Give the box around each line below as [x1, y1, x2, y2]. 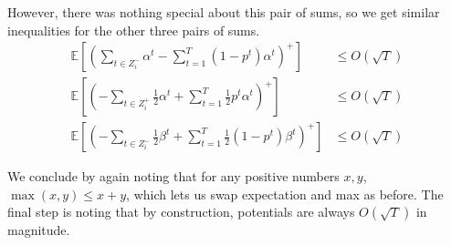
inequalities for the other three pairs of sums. [7, 20, 260, 39]
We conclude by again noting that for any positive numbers [7, 167, 340, 186]
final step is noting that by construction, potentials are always [7, 202, 355, 221]
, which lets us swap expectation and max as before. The [126, 184, 444, 203]
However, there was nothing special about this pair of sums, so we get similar [7, 3, 440, 21]
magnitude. [7, 220, 70, 240]
